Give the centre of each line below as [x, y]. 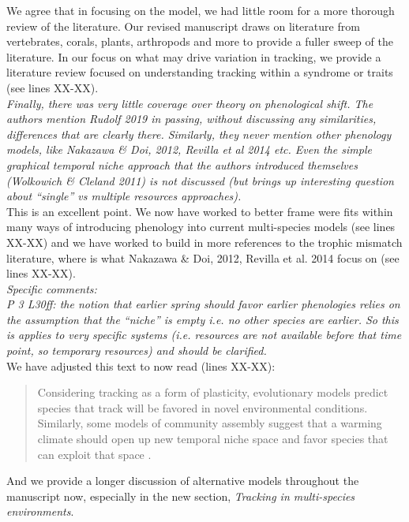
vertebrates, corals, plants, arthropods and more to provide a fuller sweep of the [200, 41]
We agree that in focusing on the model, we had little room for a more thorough [201, 10]
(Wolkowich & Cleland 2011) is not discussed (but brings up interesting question [200, 180]
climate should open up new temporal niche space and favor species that [213, 439]
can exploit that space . [94, 454]
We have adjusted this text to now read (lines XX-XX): [141, 365]
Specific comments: [52, 288]
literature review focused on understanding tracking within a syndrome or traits [200, 72]
